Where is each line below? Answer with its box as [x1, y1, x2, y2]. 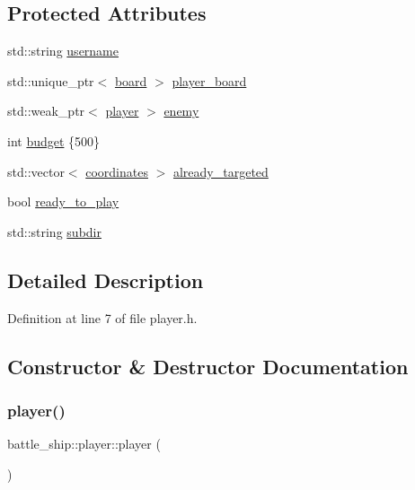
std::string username [7, 41, 119, 60]
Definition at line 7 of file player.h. [7, 308, 198, 327]
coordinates [85, 162, 148, 180]
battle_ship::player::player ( [7, 434, 161, 453]
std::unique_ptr [7, 71, 94, 90]
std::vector [7, 162, 65, 180]
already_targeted [172, 162, 269, 180]
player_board [172, 71, 247, 90]
